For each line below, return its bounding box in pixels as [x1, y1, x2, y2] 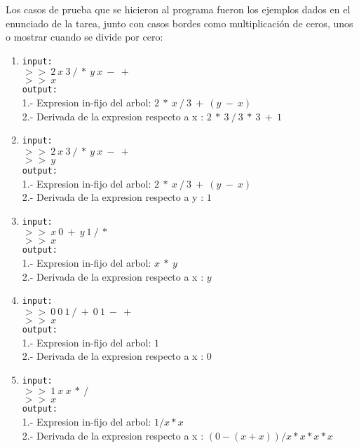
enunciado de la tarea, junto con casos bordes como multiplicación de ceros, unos [6, 15, 353, 30]
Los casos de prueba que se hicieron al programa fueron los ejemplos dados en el [6, 2, 351, 16]
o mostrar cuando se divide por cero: [6, 29, 163, 44]
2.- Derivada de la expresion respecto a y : [22, 190, 204, 204]
